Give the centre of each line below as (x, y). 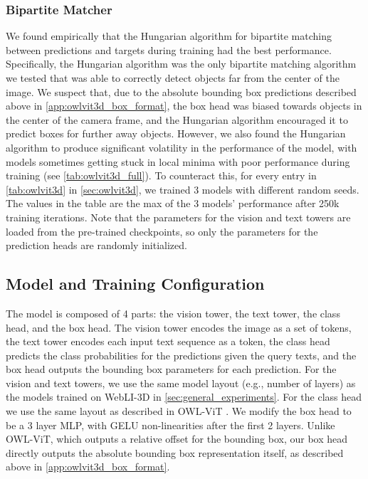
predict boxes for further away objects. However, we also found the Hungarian (176, 133)
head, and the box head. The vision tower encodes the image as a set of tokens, (179, 327)
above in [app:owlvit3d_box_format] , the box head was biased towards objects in (184, 106)
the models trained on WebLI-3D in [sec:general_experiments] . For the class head (184, 397)
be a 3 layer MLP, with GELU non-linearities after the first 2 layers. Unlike (170, 425)
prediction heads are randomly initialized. (96, 245)
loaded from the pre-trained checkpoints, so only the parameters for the (162, 231)
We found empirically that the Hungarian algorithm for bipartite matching (169, 36)
